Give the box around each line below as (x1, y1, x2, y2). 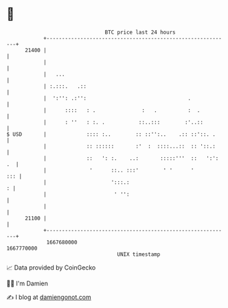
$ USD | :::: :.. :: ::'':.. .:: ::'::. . (6, 130, 216, 138)
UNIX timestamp (117, 250, 161, 258)
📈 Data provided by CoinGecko (6, 263, 96, 272)
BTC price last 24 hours (104, 29, 176, 36)
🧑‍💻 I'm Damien (6, 279, 49, 287)
